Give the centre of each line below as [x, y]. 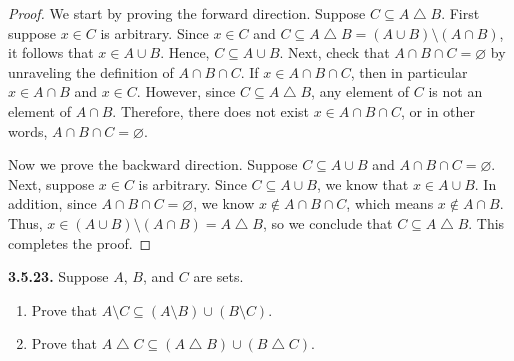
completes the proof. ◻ [80, 242]
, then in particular [409, 71]
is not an [455, 91]
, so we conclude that [327, 222]
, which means [390, 203]
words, [28, 130]
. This [486, 222]
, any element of [360, 91]
